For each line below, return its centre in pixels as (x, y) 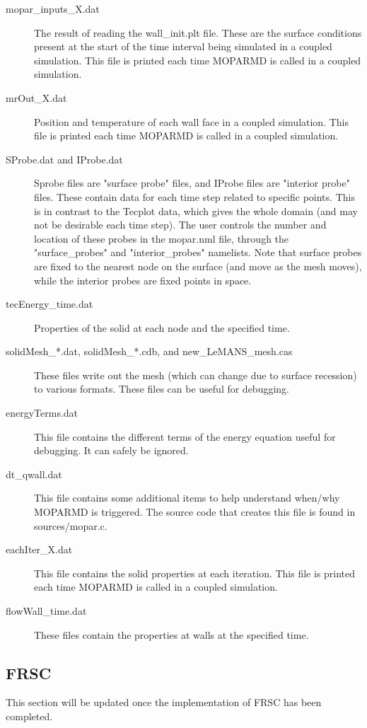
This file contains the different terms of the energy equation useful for (185, 436)
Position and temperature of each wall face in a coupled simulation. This (192, 121)
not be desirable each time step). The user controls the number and (180, 225)
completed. (29, 716)
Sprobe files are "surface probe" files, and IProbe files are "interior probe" (192, 183)
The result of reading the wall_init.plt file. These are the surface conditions (198, 32)
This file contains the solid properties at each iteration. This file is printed (195, 573)
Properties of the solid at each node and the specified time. (162, 327)
